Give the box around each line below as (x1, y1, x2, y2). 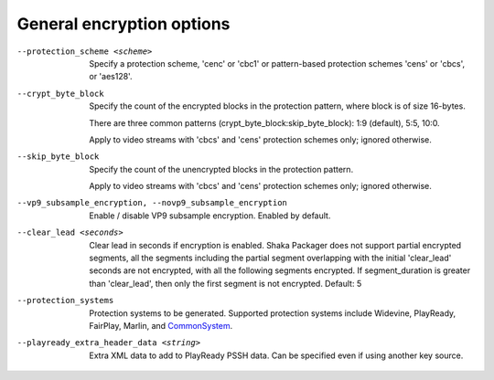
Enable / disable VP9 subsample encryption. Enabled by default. (89, 210, 331, 221)
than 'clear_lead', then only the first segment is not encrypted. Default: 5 (89, 278, 362, 289)
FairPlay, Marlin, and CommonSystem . (89, 320, 233, 331)
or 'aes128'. (89, 71, 133, 82)
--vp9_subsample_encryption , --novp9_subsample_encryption (16, 197, 288, 208)
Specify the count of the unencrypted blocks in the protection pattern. (89, 164, 354, 174)
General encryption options (16, 14, 231, 34)
